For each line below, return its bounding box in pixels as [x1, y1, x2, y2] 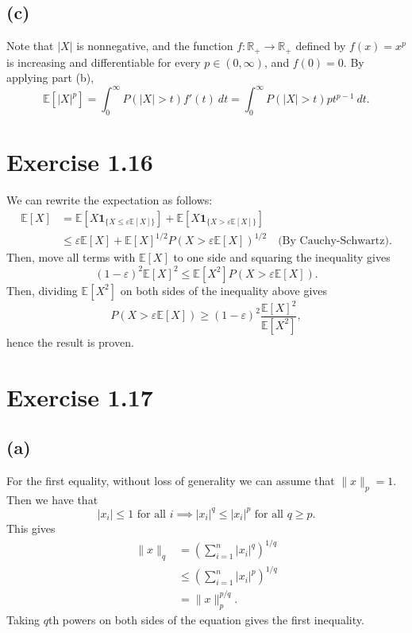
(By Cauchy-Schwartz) [278, 235, 389, 247]
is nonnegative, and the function [76, 37, 233, 54]
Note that [6, 37, 54, 54]
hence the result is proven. [6, 333, 134, 350]
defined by [295, 37, 346, 54]
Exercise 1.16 [6, 146, 153, 178]
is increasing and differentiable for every [6, 53, 201, 70]
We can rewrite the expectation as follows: [6, 192, 213, 208]
